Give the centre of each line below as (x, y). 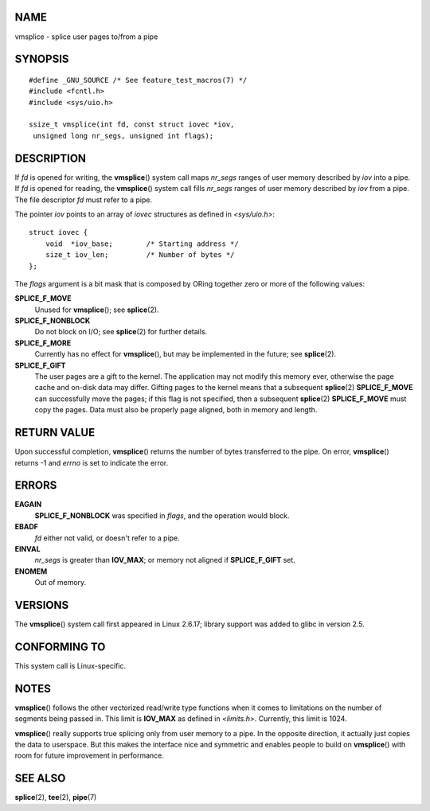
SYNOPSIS (42, 59)
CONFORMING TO (60, 647)
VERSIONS (42, 605)
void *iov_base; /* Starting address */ (142, 244)
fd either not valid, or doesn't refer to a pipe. (107, 538)
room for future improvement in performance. (90, 755)
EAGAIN (28, 505)
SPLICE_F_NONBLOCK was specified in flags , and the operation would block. (162, 515)
